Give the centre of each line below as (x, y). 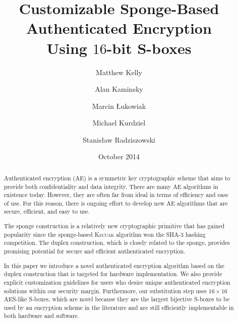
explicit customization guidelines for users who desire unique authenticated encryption (117, 282)
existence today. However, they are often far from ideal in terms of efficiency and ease (116, 195)
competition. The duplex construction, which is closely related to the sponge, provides (117, 243)
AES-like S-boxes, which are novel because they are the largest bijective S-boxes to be (117, 299)
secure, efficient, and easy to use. (47, 211)
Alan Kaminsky (119, 89)
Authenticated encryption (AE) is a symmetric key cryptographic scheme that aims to (117, 178)
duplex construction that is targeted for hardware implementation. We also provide (113, 274)
